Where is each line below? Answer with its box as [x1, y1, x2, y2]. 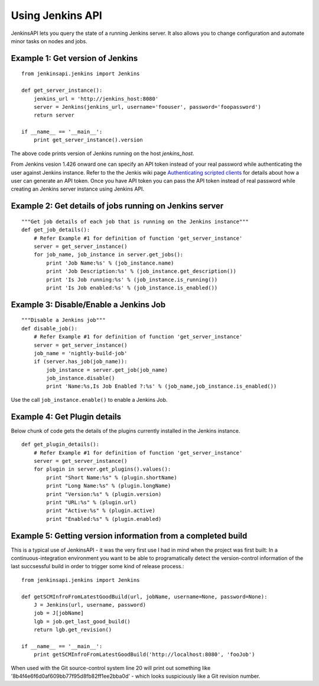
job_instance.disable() [46, 375, 115, 382]
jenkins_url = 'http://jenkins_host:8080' [33, 95, 159, 102]
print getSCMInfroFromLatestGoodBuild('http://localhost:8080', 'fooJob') [33, 651, 255, 658]
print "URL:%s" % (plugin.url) [46, 499, 137, 505]
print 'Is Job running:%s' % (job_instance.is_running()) [46, 276, 218, 283]
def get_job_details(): [21, 227, 90, 233]
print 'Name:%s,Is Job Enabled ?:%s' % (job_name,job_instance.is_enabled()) [46, 383, 277, 390]
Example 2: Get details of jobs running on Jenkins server [11, 201, 224, 211]
